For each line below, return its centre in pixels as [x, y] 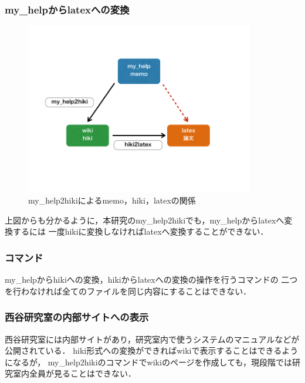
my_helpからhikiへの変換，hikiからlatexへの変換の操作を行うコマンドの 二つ [151, 279]
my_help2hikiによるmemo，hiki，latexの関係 [112, 200]
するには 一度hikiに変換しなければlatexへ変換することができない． [140, 231]
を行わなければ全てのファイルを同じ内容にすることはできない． [128, 291]
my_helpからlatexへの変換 [67, 9]
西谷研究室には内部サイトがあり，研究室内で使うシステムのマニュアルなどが [152, 339]
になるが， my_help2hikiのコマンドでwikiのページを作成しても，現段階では [148, 362]
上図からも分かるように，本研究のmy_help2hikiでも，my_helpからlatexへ [145, 220]
